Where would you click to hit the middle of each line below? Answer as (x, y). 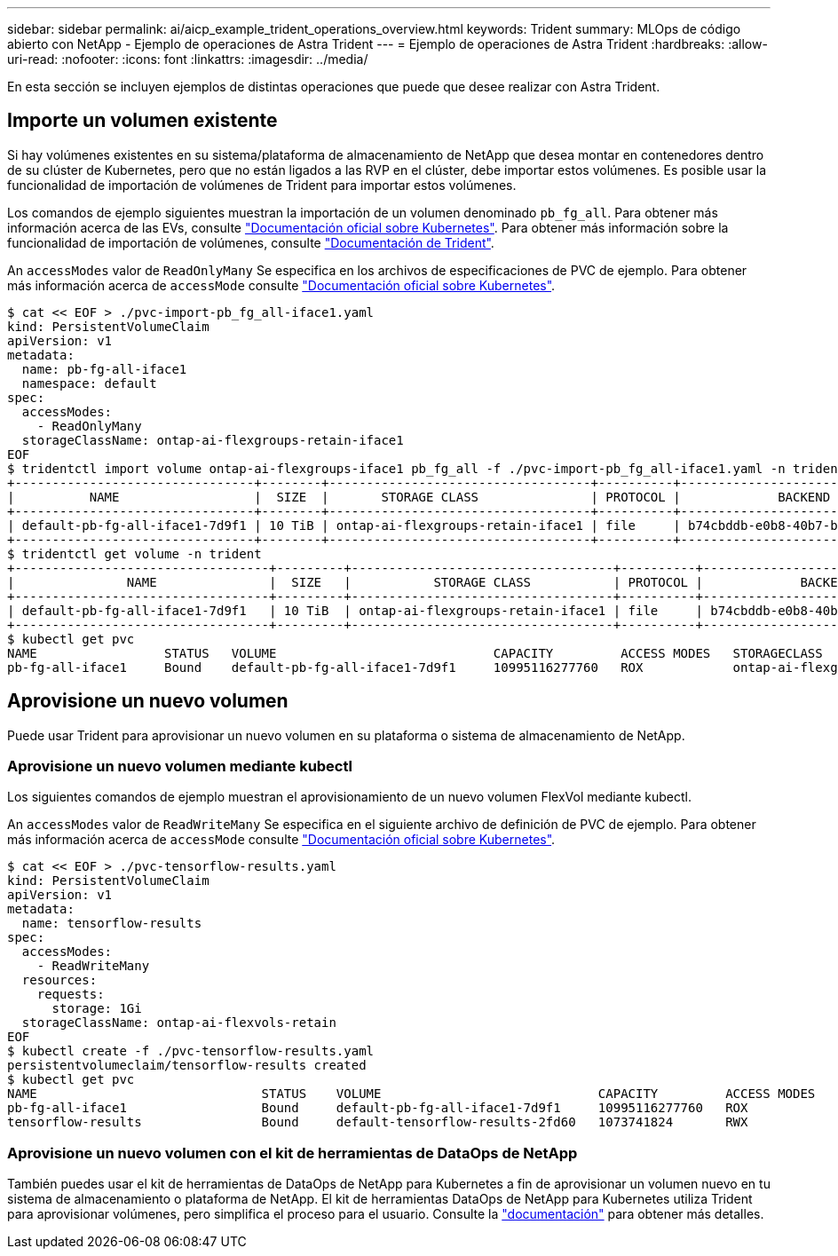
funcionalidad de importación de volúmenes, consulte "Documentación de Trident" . (251, 242)
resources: (59, 980)
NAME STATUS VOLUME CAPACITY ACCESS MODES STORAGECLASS (415, 653)
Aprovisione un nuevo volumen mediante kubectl (180, 766)
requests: (71, 995)
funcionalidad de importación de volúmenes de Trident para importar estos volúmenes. (262, 185)
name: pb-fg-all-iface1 (104, 369)
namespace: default (89, 383)
